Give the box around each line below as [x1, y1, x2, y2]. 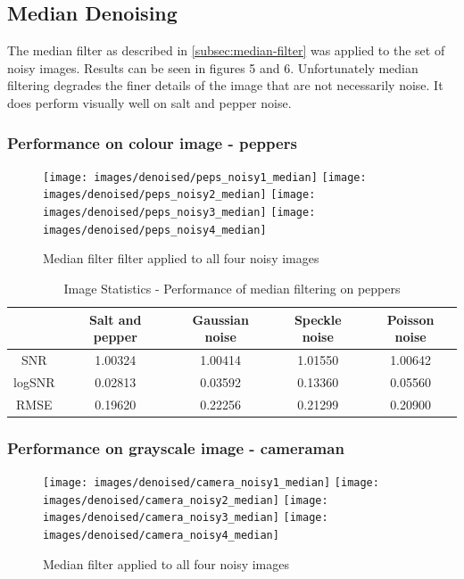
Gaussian [192, 310, 249, 328]
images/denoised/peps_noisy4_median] [43, 223, 267, 236]
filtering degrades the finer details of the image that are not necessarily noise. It [7, 76, 443, 95]
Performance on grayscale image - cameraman [7, 436, 344, 459]
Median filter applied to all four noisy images [43, 554, 289, 573]
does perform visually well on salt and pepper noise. [7, 93, 292, 112]
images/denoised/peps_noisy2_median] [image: [43, 188, 316, 202]
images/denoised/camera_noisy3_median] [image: [43, 511, 328, 525]
